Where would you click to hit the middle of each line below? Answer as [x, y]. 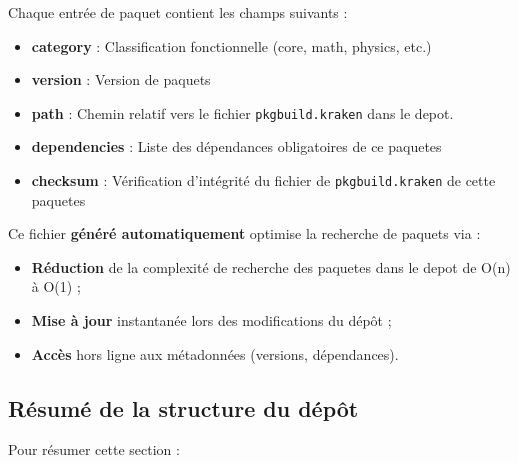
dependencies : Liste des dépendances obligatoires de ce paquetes [236, 146]
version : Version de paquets [121, 79]
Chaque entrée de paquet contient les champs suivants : [178, 12]
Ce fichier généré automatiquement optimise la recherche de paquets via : [244, 233]
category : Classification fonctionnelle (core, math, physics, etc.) [231, 45]
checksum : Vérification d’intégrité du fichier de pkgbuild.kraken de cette [263, 180]
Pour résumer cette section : [94, 449]
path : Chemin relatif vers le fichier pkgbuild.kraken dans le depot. [242, 112]
